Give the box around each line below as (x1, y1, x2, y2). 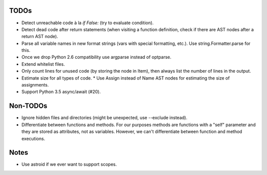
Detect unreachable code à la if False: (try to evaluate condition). (21, 20, 154, 26)
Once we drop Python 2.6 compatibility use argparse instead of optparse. (21, 54, 172, 60)
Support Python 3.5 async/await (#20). (21, 89, 101, 95)
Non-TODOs (9, 102, 47, 110)
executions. (21, 135, 45, 141)
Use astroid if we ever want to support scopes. (21, 161, 117, 168)
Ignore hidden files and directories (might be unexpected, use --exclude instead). (21, 115, 187, 121)
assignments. (21, 82, 49, 88)
